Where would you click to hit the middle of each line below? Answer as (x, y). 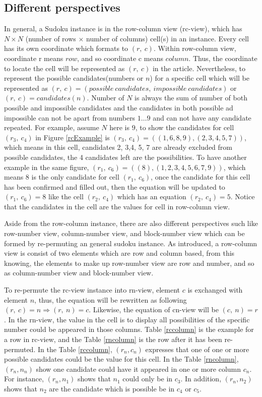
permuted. (20, 349)
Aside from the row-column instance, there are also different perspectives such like (131, 223)
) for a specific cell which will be (200, 78)
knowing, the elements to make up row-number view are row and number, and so (129, 263)
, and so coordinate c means (120, 58)
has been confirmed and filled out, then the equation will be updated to (115, 186)
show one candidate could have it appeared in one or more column (139, 368)
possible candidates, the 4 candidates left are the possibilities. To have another (125, 157)
